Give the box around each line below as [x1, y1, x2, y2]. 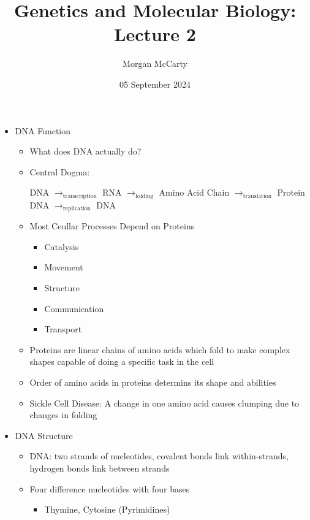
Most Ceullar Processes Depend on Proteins [29, 220, 195, 232]
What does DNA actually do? [29, 145, 142, 158]
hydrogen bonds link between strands [29, 461, 170, 474]
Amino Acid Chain [159, 186, 230, 199]
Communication [44, 302, 104, 315]
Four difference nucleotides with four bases [29, 482, 190, 495]
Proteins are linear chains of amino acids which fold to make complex [29, 343, 290, 356]
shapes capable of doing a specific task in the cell [29, 355, 214, 368]
